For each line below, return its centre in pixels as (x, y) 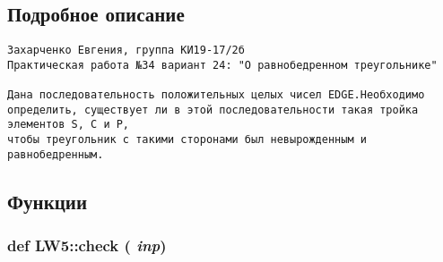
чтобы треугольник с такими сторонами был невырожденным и (187, 140)
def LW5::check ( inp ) (87, 245)
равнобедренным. (56, 154)
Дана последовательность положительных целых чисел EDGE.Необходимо (216, 95)
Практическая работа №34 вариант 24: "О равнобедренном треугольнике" (222, 65)
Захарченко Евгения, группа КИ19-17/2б (126, 51)
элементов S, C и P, (69, 125)
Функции (48, 201)
